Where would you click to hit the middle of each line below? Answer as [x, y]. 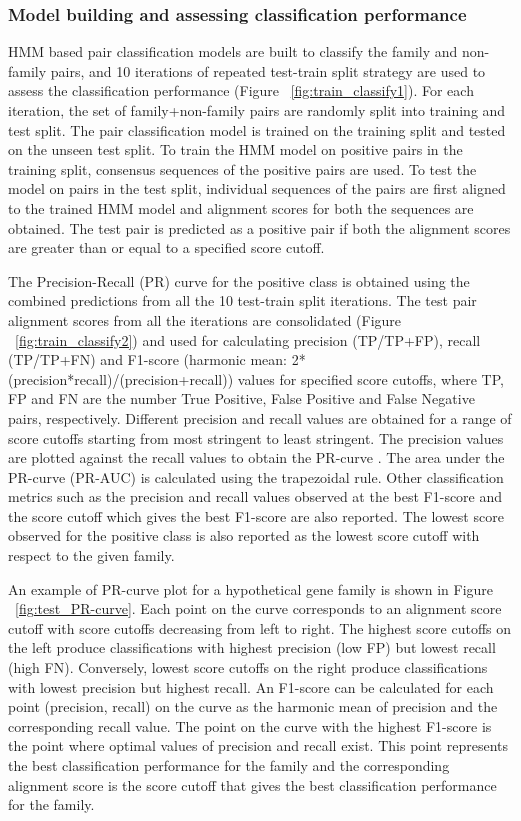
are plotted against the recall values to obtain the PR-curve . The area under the [256, 457]
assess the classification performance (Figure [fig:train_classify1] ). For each [241, 90]
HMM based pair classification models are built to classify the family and [233, 51]
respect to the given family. [91, 555]
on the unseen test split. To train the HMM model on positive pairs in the [235, 149]
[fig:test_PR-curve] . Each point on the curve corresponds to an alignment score [258, 608]
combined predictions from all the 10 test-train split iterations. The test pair [242, 300]
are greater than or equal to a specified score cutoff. [166, 247]
